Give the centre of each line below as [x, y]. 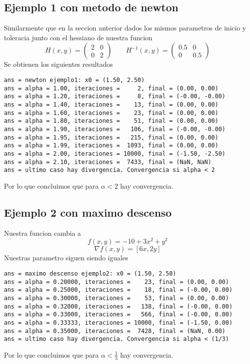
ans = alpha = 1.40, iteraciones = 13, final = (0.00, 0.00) [111, 104]
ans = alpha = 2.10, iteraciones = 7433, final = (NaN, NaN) [108, 162]
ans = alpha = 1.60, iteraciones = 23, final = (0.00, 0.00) [111, 113]
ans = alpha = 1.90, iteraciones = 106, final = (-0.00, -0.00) [115, 129]
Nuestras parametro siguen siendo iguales [66, 258]
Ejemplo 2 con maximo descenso [88, 212]
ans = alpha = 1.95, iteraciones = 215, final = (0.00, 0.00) [111, 137]
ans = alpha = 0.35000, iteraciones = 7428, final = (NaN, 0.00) [115, 331]
